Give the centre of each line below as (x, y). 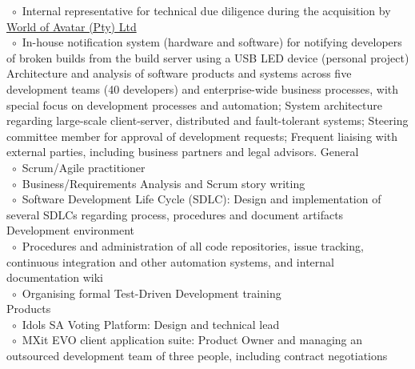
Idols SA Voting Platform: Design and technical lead (151, 324)
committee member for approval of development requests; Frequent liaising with (202, 136)
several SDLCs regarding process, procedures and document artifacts (175, 214)
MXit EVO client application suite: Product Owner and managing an (192, 340)
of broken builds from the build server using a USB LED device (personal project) (208, 57)
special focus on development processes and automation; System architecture (194, 104)
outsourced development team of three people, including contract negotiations (197, 356)
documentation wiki (55, 277)
